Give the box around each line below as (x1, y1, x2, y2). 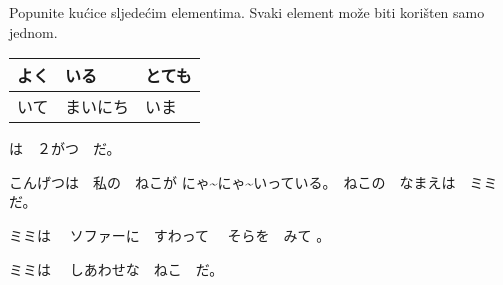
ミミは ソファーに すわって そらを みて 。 (9, 224, 331, 245)
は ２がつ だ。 (9, 138, 121, 159)
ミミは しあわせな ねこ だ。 (9, 258, 224, 279)
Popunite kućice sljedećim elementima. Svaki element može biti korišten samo (9, 2, 485, 22)
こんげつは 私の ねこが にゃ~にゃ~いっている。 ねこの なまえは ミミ (9, 171, 498, 192)
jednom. (9, 21, 58, 42)
